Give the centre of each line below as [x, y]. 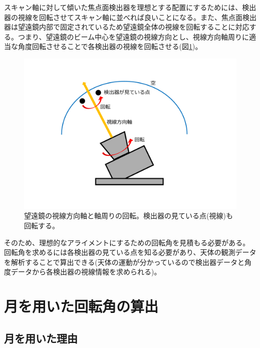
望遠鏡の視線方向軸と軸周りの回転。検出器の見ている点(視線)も [128, 216]
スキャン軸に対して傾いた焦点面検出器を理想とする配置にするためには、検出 [130, 7]
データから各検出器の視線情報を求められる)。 [86, 272]
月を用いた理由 [41, 338]
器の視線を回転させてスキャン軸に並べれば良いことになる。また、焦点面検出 [130, 17]
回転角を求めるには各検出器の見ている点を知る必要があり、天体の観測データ [130, 252]
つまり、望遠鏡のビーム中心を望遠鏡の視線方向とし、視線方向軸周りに [134, 36]
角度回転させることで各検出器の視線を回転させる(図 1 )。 [110, 46]
